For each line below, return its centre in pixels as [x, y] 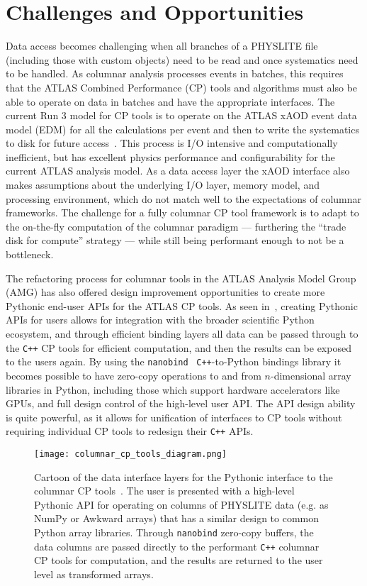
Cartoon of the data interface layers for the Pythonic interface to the [183, 476]
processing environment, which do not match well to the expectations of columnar [183, 198]
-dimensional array [311, 375]
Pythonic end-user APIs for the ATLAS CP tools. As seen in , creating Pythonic [182, 305]
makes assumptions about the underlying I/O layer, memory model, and [163, 185]
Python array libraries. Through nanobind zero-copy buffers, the [174, 532]
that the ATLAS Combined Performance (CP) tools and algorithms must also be [182, 87]
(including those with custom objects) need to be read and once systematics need [182, 59]
